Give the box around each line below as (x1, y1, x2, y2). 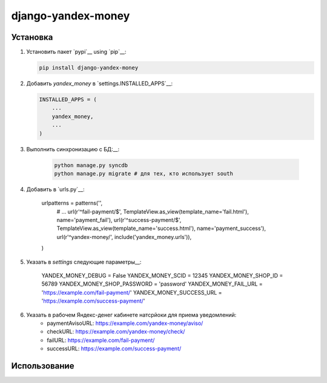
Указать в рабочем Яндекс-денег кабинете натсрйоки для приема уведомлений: (26, 311, 237, 318)
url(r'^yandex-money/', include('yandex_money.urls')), (56, 233, 192, 240)
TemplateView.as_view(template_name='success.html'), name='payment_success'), (56, 224, 266, 232)
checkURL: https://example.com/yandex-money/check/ (47, 328, 185, 335)
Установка (11, 32, 53, 42)
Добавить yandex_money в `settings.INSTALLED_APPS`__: (26, 80, 173, 87)
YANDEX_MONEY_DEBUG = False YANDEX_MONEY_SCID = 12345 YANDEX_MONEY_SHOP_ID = (41, 272, 283, 280)
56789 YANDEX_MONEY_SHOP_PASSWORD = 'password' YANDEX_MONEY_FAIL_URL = (41, 280, 263, 287)
